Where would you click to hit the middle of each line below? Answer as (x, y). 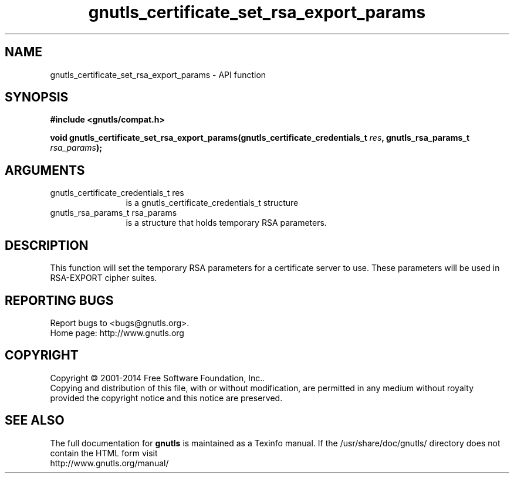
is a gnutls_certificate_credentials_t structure (212, 203)
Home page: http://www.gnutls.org (117, 333)
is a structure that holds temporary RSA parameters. (226, 223)
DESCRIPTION (47, 245)
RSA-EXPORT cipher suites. (104, 278)
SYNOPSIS (37, 97)
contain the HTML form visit (104, 453)
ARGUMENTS (45, 170)
